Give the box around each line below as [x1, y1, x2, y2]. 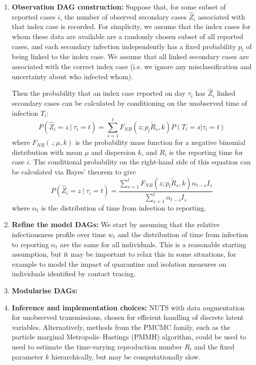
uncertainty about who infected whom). [11, 71, 133, 81]
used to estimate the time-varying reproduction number [11, 341, 182, 351]
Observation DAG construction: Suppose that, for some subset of [11, 2, 226, 12]
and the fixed [194, 341, 234, 351]
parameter [11, 351, 43, 361]
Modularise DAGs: [11, 285, 78, 295]
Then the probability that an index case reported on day [11, 88, 185, 98]
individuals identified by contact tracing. [11, 268, 136, 279]
